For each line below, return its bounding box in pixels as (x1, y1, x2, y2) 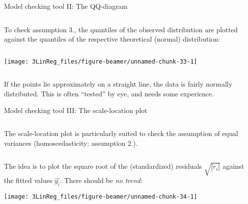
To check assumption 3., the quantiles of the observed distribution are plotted (4, 24, 238, 34)
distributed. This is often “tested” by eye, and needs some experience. (4, 89, 214, 99)
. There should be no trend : (60, 175, 142, 185)
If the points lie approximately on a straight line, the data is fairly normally (4, 79, 233, 89)
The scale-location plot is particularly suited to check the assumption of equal (4, 128, 238, 138)
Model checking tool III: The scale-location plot (4, 105, 147, 115)
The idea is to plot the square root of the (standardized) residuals (4, 161, 202, 171)
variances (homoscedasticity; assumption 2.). (4, 137, 138, 148)
